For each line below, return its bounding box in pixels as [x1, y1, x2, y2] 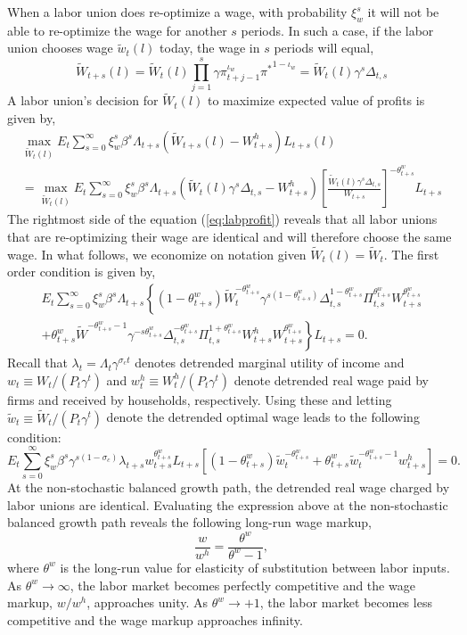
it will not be [367, 3, 439, 21]
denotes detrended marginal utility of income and [135, 353, 405, 372]
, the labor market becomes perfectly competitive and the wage [70, 575, 415, 594]
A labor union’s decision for [7, 91, 159, 110]
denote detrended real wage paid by [233, 370, 429, 389]
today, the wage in [160, 38, 260, 57]
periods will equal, [274, 38, 374, 57]
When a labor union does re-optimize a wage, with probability [7, 3, 348, 21]
